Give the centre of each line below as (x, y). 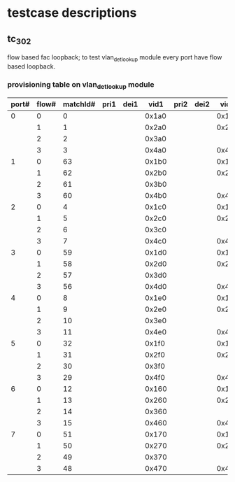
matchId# (79, 104)
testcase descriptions (72, 13)
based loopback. (31, 66)
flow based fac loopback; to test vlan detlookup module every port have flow (115, 58)
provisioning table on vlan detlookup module (81, 85)
